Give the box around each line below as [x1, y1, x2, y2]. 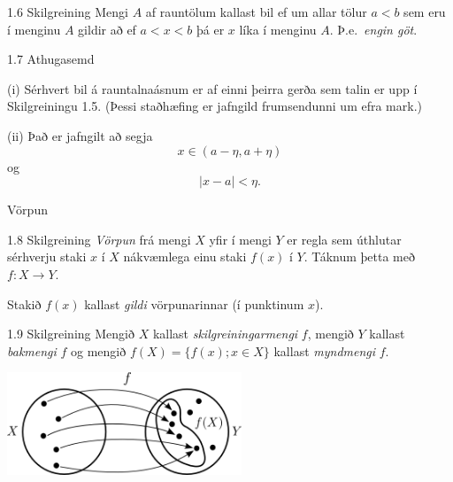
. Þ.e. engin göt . [329, 19, 418, 38]
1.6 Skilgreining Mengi [7, 3, 128, 20]
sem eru [403, 3, 446, 20]
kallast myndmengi [273, 341, 376, 360]
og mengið [71, 341, 127, 360]
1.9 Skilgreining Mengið [7, 324, 134, 343]
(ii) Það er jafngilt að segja [7, 126, 153, 144]
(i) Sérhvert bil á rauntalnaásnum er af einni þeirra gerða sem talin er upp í [7, 79, 418, 97]
